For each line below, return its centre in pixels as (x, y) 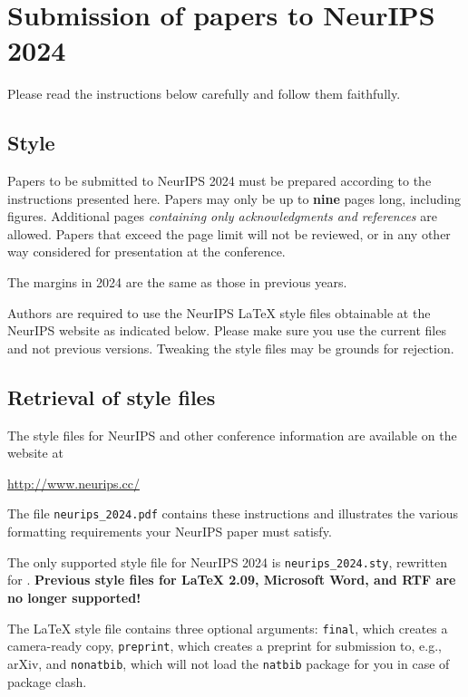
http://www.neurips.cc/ (73, 483)
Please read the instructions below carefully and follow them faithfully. (204, 94)
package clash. (47, 681)
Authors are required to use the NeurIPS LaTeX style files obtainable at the (219, 312)
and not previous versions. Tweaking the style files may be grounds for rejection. (231, 348)
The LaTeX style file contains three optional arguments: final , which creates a (228, 628)
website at (35, 453)
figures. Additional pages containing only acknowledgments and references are (222, 216)
